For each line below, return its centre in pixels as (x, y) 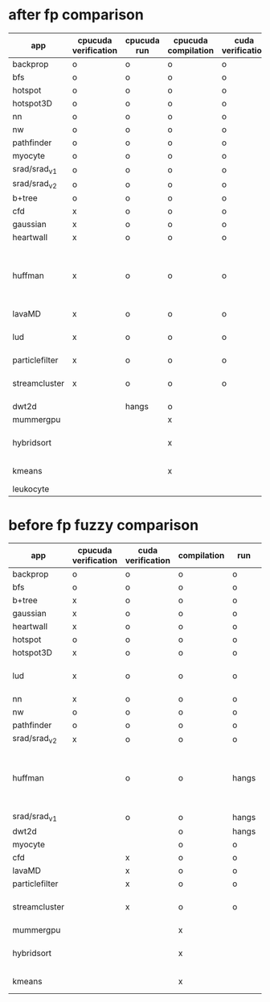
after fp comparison (76, 15)
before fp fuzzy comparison (104, 525)
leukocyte (31, 489)
